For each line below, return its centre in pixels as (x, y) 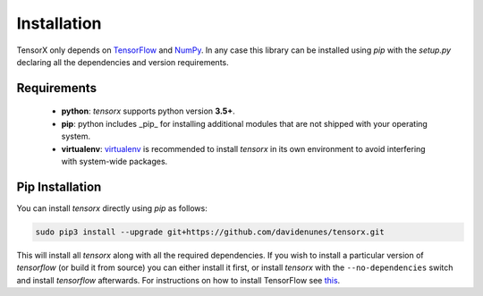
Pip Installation (59, 186)
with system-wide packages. (114, 161)
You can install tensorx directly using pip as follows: (112, 208)
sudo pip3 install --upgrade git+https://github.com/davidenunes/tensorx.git (210, 232)
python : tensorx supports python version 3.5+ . (148, 111)
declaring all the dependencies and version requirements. (123, 62)
